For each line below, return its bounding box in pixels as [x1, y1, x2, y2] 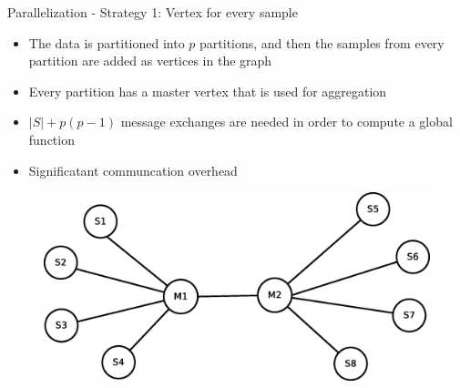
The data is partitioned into [28, 33, 185, 52]
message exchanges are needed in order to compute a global [120, 112, 453, 131]
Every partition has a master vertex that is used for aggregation [28, 81, 387, 100]
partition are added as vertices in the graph [28, 51, 272, 70]
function [28, 129, 75, 148]
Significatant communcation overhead [28, 160, 238, 179]
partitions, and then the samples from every [199, 33, 445, 52]
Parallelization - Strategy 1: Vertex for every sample [7, 3, 298, 21]
